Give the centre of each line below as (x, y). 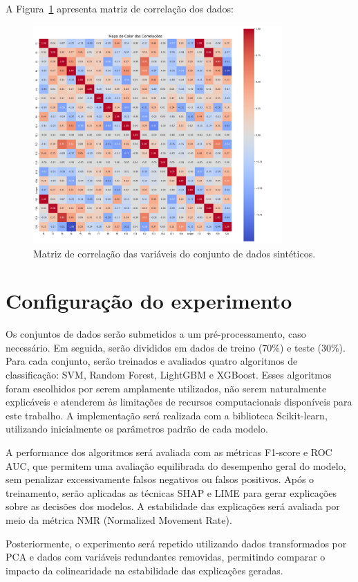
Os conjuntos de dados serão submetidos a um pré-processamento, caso (156, 334)
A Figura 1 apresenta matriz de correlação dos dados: (120, 8)
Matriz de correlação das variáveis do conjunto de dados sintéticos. (175, 253)
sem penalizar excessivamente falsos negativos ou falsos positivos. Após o (160, 479)
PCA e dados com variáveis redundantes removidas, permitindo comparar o (166, 557)
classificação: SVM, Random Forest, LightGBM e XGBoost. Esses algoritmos (169, 375)
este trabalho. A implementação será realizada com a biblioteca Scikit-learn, (167, 415)
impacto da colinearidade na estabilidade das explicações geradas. (144, 570)
